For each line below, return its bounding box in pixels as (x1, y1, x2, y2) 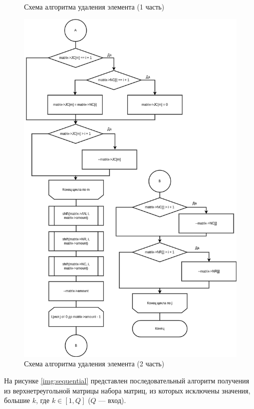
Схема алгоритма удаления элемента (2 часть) (24, 358, 164, 369)
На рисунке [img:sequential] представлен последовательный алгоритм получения (4, 375, 249, 385)
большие (4, 395, 30, 405)
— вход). (98, 395, 126, 405)
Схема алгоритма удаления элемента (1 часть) (24, 2, 164, 12)
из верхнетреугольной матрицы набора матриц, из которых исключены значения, (4, 385, 250, 395)
